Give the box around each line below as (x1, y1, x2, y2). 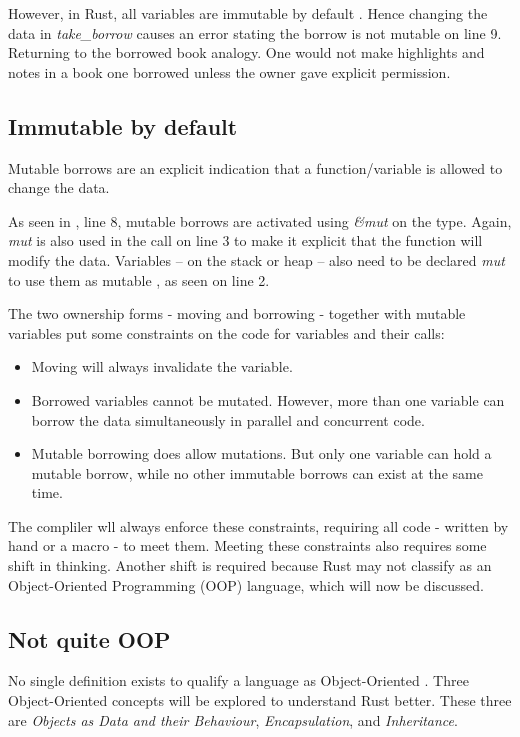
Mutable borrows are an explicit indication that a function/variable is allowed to (8, 157, 503, 178)
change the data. (8, 177, 110, 198)
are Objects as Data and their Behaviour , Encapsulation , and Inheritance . (8, 709, 458, 730)
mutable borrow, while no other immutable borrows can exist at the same (31, 462, 483, 483)
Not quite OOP (8, 623, 171, 654)
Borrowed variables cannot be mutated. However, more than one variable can (31, 389, 505, 410)
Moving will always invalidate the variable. (31, 356, 293, 377)
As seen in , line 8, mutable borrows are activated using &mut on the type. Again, (8, 210, 512, 231)
